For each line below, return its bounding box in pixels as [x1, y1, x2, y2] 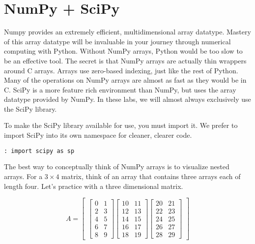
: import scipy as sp [4, 147, 75, 154]
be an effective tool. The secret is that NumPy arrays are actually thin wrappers [4, 55, 247, 65]
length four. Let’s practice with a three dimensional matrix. [4, 181, 183, 191]
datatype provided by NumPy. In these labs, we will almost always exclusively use [4, 94, 251, 104]
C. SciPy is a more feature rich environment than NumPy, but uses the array [4, 84, 236, 94]
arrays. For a [4, 171, 43, 181]
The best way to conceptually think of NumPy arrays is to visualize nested [4, 161, 229, 172]
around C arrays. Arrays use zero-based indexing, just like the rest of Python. [4, 65, 238, 75]
